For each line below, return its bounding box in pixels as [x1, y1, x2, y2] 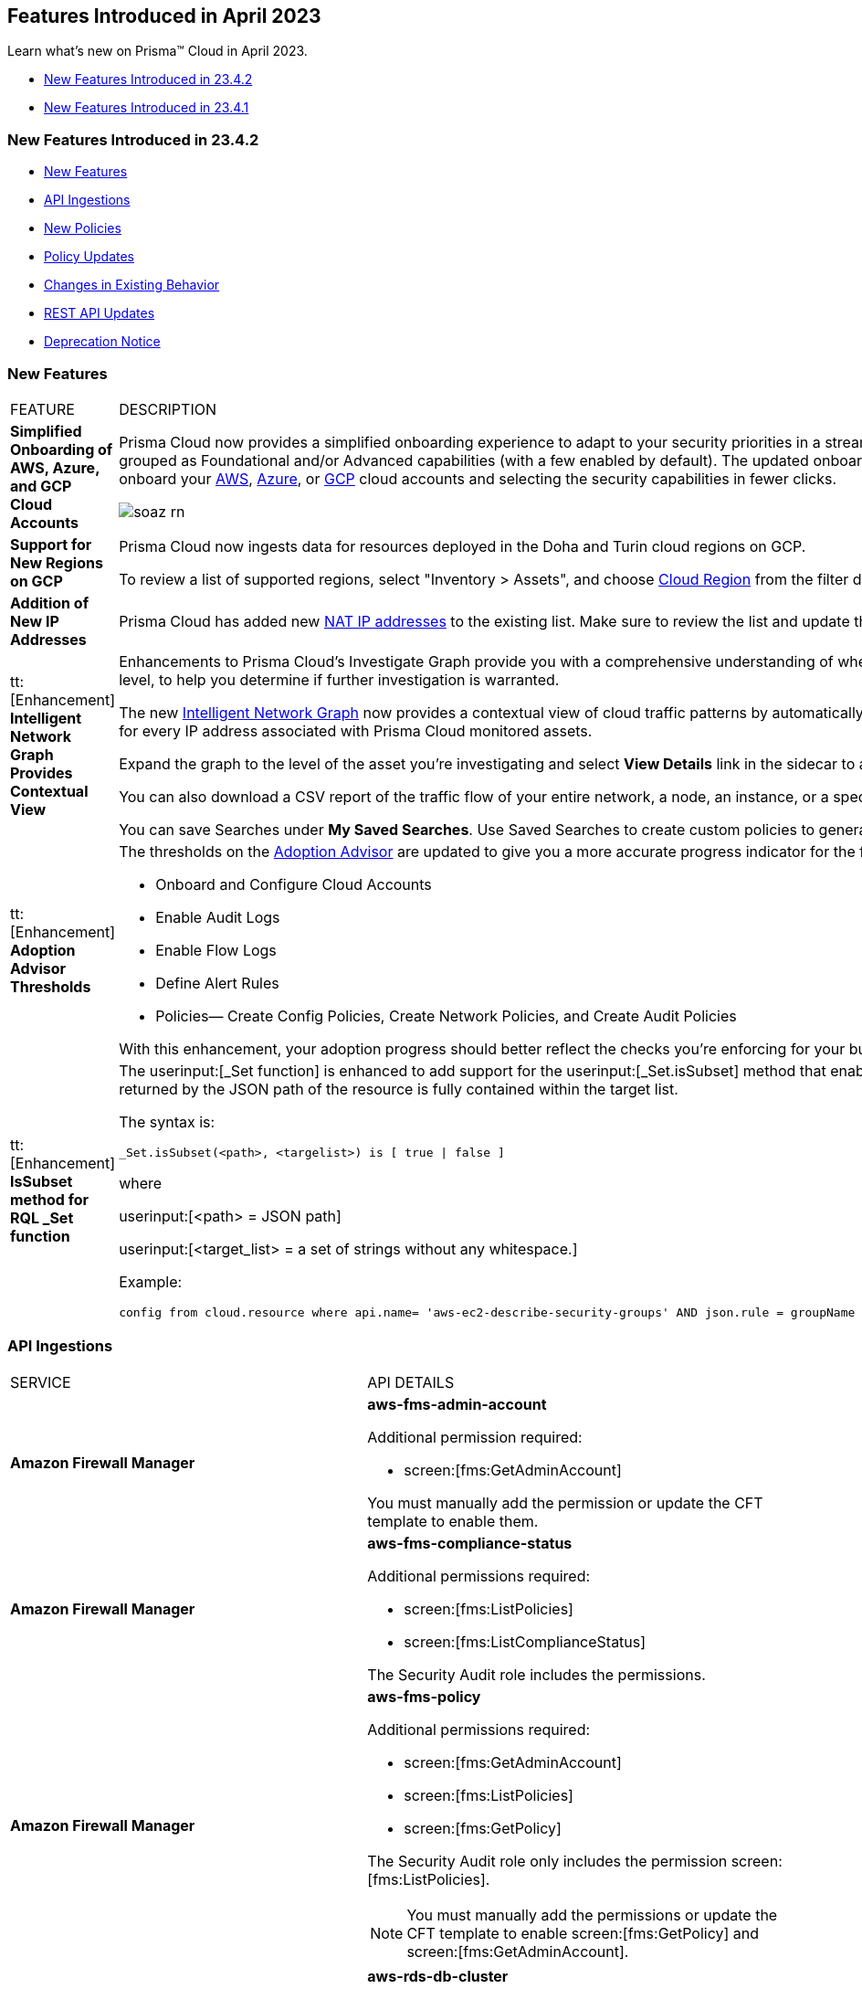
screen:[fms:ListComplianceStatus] [404, 1632, 646, 1651]
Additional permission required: [367, 1427, 583, 1446]
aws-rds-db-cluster [367, 1966, 509, 1985]
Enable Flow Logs [155, 940, 277, 959]
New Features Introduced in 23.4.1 [44, 100, 249, 116]
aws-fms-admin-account [367, 1394, 547, 1413]
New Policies [44, 220, 121, 237]
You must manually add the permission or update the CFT [367, 1493, 763, 1512]
